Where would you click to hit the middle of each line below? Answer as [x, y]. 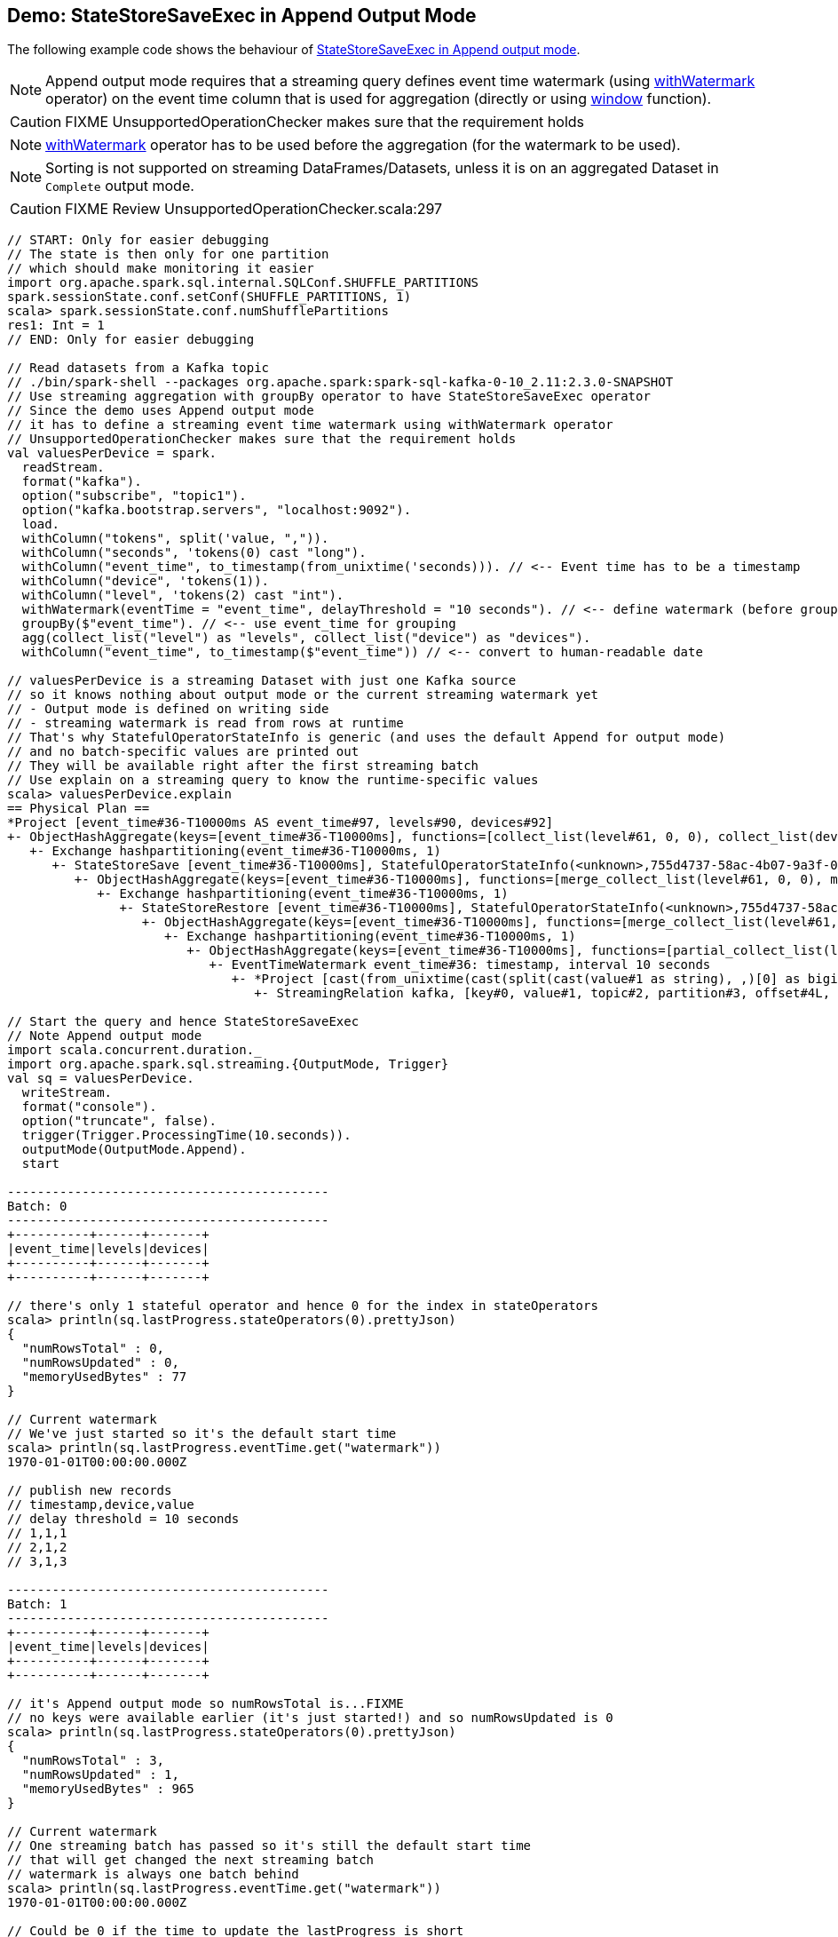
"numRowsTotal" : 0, [93, 1349]
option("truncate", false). [119, 1121]
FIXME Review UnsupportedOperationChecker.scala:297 [254, 209]
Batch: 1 [37, 1604]
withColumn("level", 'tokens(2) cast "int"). [183, 595]
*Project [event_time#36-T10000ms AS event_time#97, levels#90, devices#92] [281, 823]
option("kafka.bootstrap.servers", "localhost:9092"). [217, 510]
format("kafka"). [82, 482]
